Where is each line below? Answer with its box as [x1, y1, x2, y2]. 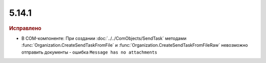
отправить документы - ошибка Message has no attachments [21, 49, 158, 55]
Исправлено [9, 25, 41, 31]
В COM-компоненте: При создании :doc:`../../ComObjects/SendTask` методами [21, 35, 187, 41]
